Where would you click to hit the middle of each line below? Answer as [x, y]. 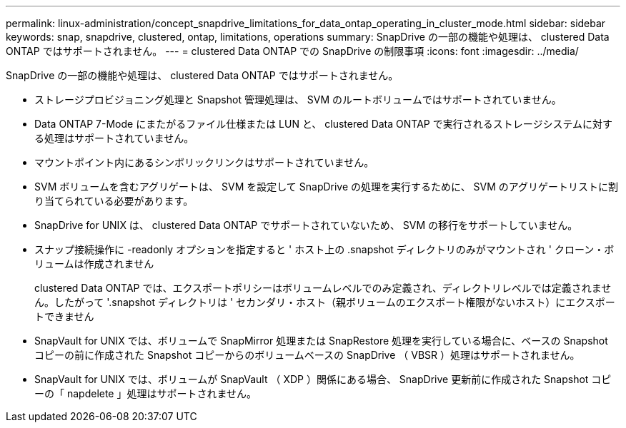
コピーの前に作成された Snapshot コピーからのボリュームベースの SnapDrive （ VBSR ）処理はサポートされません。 [307, 355]
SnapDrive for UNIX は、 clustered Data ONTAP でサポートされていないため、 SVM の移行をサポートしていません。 [306, 225]
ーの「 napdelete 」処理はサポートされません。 [146, 393]
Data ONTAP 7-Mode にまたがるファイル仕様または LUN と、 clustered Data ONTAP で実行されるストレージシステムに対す [323, 124]
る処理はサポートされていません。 [114, 138]
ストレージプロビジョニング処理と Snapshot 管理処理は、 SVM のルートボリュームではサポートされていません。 [298, 100]
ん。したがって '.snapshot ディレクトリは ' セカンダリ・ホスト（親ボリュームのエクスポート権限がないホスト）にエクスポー [325, 302]
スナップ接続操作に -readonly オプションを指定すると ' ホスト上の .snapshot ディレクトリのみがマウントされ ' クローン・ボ [324, 249]
